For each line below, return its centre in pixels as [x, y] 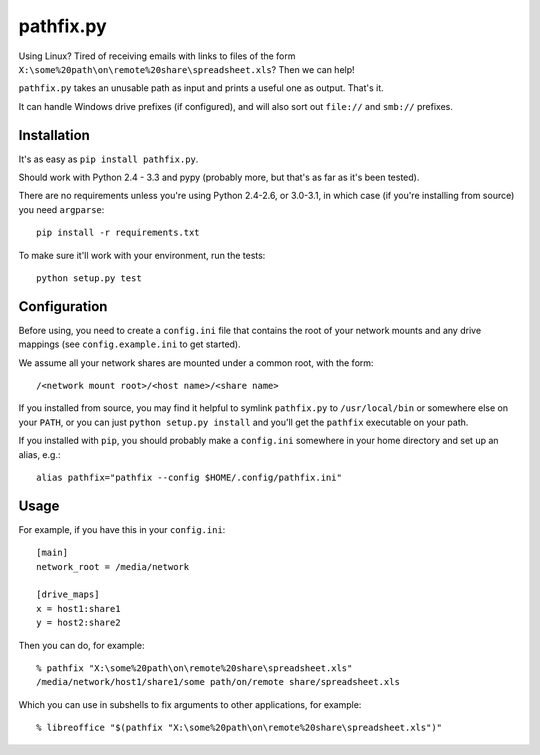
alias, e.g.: [39, 454]
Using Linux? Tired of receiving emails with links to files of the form [157, 56]
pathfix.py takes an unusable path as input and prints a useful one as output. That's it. [201, 88]
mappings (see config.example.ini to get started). [130, 344]
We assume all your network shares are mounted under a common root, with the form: [196, 362]
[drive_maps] [68, 594]
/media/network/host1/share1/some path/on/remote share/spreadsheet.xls [218, 682]
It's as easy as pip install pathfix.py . [108, 159]
